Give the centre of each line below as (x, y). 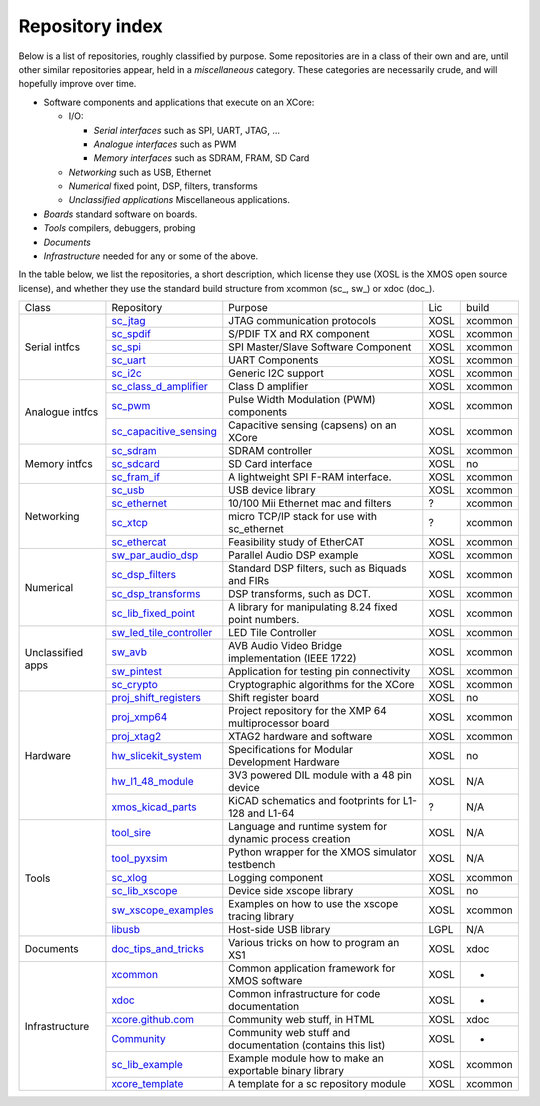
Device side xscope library (291, 891)
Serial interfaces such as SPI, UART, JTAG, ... (186, 130)
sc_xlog (129, 878)
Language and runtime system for (308, 827)
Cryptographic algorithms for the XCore (321, 685)
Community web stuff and (289, 1033)
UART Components (273, 360)
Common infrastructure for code (304, 994)
